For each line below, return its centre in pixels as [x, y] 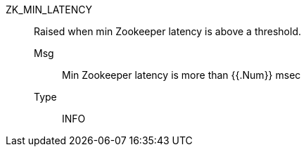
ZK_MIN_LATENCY [49, 9]
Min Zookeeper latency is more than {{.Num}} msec [181, 75]
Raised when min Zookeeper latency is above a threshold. [167, 31]
